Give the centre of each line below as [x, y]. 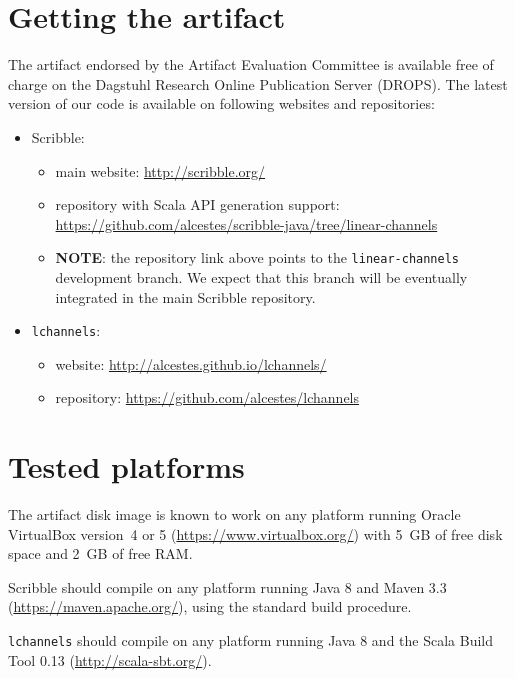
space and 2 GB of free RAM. [100, 553]
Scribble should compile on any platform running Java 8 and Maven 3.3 [227, 586]
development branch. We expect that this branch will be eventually [261, 276]
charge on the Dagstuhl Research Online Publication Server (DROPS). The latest [258, 83]
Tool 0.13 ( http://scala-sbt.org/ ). [110, 659]
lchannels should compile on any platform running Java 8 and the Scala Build [251, 640]
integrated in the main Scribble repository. [185, 296]
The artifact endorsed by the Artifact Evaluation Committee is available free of [251, 64]
